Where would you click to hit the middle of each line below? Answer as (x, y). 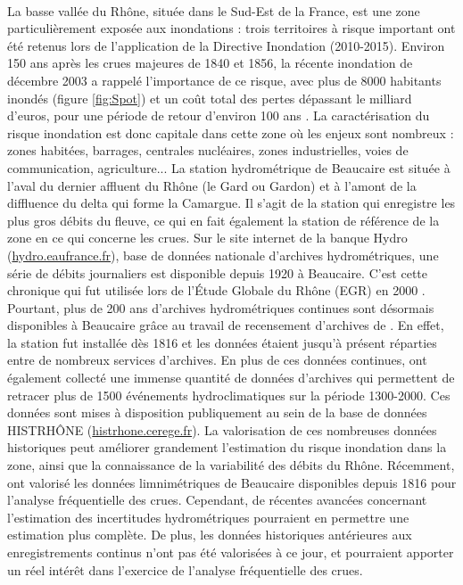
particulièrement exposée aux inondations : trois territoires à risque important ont (231, 28)
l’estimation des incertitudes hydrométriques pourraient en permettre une (208, 517)
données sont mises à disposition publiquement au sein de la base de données (217, 412)
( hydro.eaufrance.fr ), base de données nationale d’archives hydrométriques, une (223, 255)
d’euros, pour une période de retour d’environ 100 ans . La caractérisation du (219, 115)
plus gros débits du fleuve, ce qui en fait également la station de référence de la (223, 220)
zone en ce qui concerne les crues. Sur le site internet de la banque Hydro (207, 238)
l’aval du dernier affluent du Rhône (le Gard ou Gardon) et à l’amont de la (212, 185)
